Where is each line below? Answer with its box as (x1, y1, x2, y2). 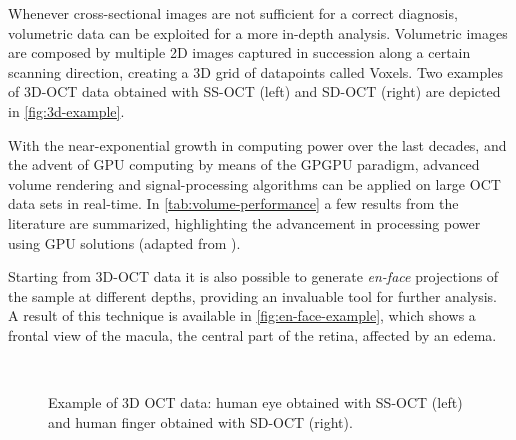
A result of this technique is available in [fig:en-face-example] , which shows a (8, 305, 476, 326)
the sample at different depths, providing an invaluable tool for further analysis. (8, 285, 498, 306)
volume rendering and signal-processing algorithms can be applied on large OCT (8, 173, 501, 194)
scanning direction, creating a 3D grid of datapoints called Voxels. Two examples (8, 61, 503, 82)
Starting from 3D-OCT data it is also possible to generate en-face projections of (8, 266, 499, 287)
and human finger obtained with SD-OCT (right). (48, 411, 353, 432)
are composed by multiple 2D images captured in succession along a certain (8, 42, 471, 63)
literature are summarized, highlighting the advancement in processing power (8, 212, 481, 233)
